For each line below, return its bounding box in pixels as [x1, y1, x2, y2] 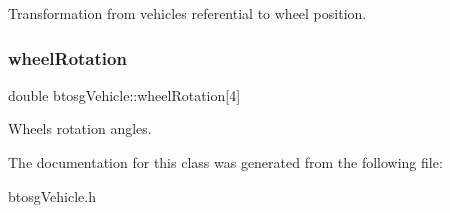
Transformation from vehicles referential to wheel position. [8, 3, 367, 23]
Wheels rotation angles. [8, 118, 152, 139]
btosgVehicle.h [8, 185, 96, 206]
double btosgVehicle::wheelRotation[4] [8, 84, 241, 105]
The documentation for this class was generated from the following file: [8, 152, 443, 172]
